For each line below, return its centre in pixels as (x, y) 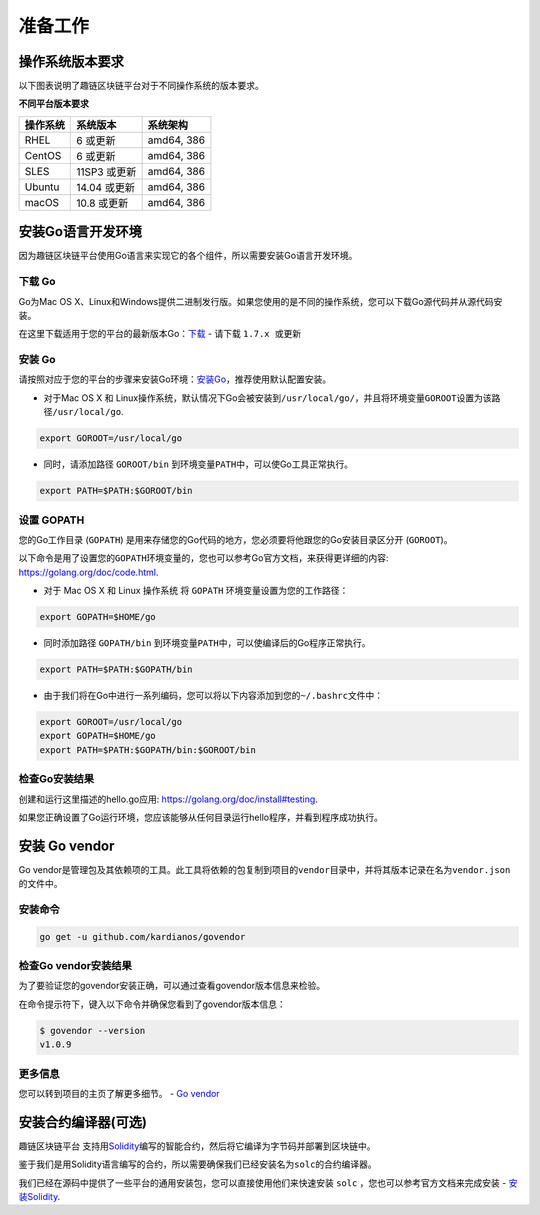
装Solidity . (39, 1197)
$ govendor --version (92, 1030)
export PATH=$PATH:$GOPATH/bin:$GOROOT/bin (148, 749)
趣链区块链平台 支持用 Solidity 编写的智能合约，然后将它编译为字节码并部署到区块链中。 (197, 1146)
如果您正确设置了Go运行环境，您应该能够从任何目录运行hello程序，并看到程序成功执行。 (201, 817)
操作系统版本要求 (71, 61)
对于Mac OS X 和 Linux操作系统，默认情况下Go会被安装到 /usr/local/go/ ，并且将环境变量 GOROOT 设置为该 (267, 397)
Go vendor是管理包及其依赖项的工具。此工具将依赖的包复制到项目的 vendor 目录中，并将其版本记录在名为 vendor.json (264, 869)
